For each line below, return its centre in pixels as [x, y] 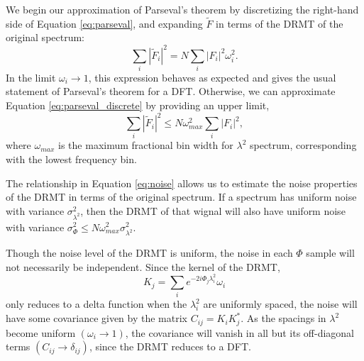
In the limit [31, 77]
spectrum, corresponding [303, 145]
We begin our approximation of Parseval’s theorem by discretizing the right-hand [182, 9]
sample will [330, 253]
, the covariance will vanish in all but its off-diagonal [240, 332]
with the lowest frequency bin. [71, 159]
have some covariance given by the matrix [97, 318]
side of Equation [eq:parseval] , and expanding [104, 23]
